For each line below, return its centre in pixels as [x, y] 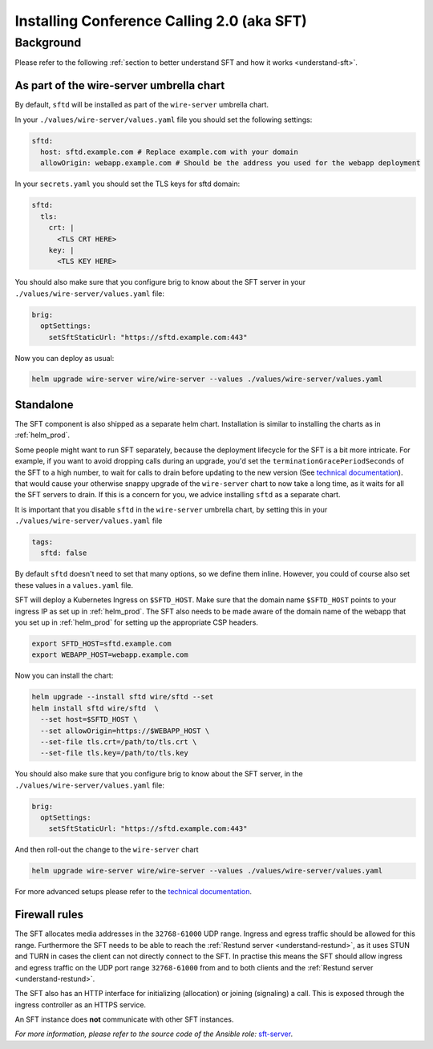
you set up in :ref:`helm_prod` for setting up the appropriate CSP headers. [136, 622]
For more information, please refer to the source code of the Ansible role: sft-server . [154, 1034]
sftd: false [64, 553]
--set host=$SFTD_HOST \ [89, 719]
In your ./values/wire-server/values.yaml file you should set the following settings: [164, 119]
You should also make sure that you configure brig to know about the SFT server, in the [159, 774]
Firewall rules [49, 915]
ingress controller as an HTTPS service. [81, 1004]
